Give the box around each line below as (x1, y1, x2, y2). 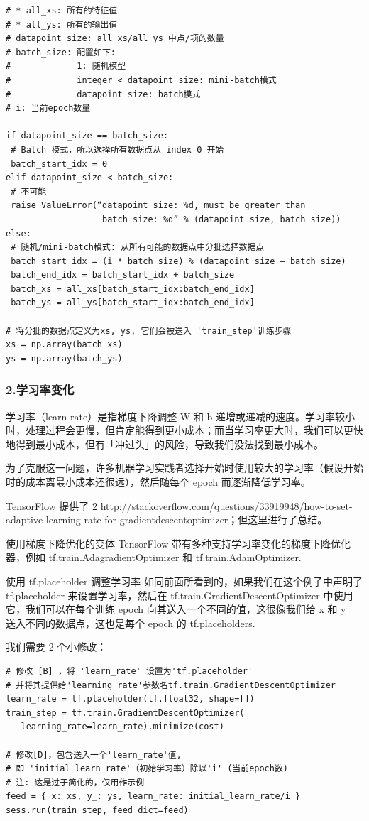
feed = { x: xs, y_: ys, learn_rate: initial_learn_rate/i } (6, 791, 301, 802)
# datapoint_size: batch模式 (6, 89, 201, 99)
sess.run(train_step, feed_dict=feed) (6, 805, 189, 815)
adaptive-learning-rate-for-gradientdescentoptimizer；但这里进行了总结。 (6, 512, 328, 527)
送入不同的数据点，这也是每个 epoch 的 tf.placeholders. (6, 615, 255, 630)
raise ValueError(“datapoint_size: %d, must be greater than (11, 200, 306, 211)
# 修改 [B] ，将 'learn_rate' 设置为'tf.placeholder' (6, 665, 253, 676)
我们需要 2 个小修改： (6, 639, 107, 654)
